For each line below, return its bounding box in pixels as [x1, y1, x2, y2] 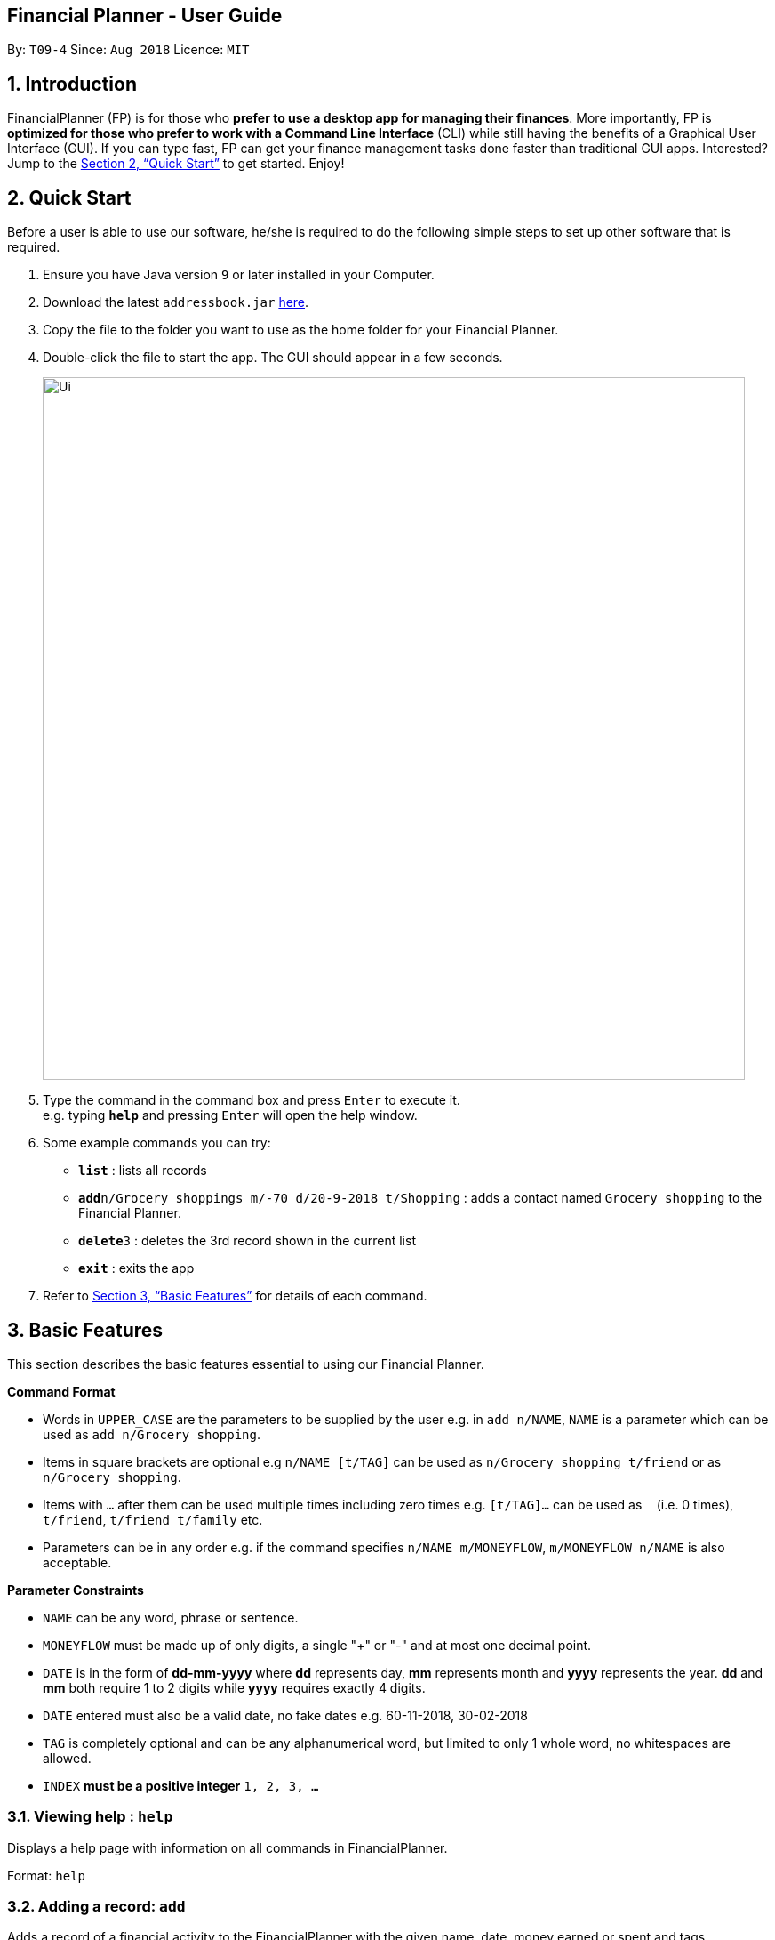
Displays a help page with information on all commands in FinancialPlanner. [7, 1839, 448, 1855]
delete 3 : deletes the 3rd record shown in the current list [78, 1233, 416, 1249]
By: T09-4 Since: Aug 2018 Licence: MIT [7, 42, 250, 58]
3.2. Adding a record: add [7, 1897, 186, 1916]
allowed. [43, 1750, 92, 1766]
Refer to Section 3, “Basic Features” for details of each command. [43, 1288, 427, 1304]
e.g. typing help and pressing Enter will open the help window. [43, 1107, 418, 1123]
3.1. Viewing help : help [7, 1807, 173, 1826]
